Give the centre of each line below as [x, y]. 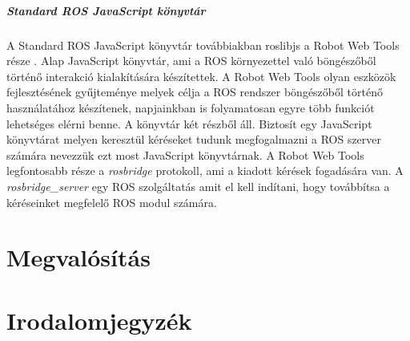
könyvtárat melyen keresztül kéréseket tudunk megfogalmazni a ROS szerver [194, 139]
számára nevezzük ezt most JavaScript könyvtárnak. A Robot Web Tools [185, 154]
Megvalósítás [78, 257]
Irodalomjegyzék [99, 320]
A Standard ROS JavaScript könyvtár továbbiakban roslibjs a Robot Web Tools [203, 45]
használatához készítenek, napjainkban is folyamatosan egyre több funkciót [191, 107]
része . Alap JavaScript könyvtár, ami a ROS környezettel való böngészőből [191, 61]
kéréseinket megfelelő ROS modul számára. [112, 202]
